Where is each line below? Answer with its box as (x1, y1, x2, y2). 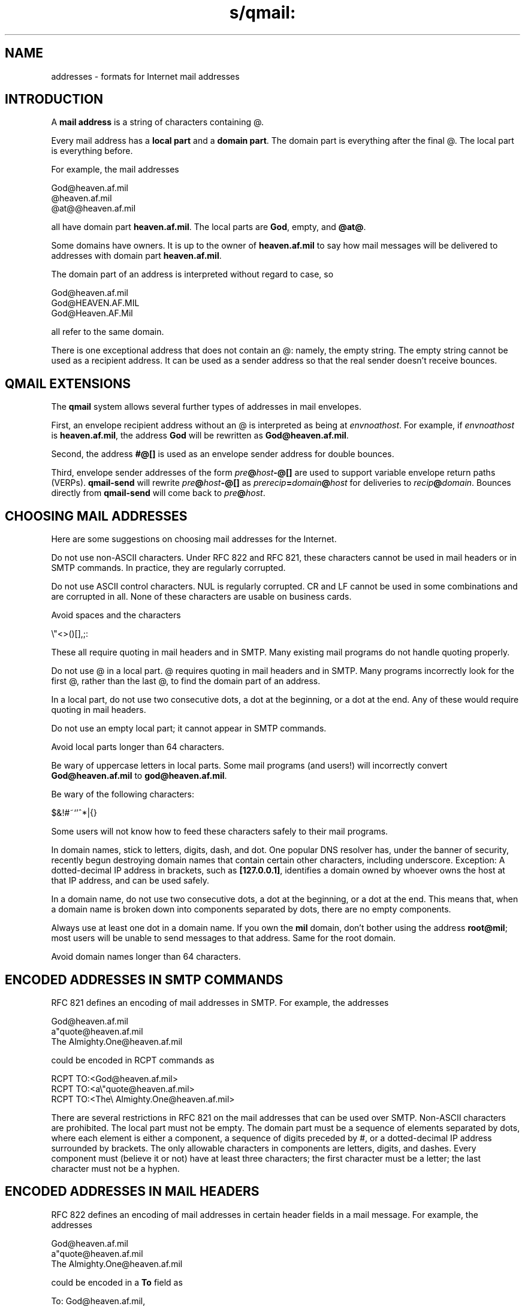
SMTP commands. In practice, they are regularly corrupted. (51, 563, 286, 573)
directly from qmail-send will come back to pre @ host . (51, 488, 265, 498)
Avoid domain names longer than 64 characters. (51, 951, 241, 962)
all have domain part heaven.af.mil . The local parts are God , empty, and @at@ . (51, 222, 366, 232)
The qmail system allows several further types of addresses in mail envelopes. (51, 401, 361, 412)
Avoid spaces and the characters (51, 610, 181, 621)
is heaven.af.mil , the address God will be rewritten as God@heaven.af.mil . (51, 430, 349, 441)
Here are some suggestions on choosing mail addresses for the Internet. (51, 534, 337, 545)
